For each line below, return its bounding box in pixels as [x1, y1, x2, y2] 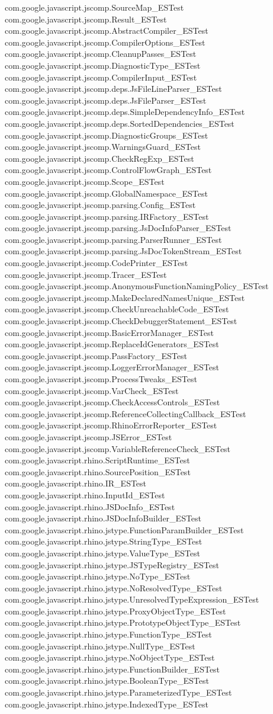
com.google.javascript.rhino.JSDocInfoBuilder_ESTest [5, 512, 202, 524]
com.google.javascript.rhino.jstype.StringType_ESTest [5, 535, 203, 547]
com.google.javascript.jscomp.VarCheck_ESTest [5, 384, 179, 396]
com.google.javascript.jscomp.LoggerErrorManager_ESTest [5, 361, 219, 373]
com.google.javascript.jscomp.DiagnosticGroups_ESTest [5, 129, 208, 141]
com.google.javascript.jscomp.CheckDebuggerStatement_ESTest [5, 315, 237, 327]
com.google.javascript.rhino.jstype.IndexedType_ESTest [5, 697, 208, 710]
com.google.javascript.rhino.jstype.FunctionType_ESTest [5, 628, 212, 641]
